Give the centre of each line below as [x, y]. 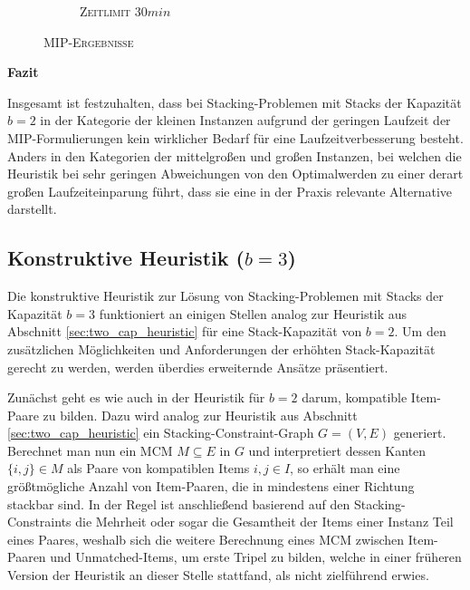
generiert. [420, 433]
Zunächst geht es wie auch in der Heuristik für [136, 397]
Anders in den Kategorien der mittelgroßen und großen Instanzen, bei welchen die [235, 155]
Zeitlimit [106, 11]
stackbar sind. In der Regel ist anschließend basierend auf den [179, 503]
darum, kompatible [355, 397]
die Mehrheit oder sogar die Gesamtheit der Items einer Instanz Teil [264, 522]
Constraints [39, 522]
